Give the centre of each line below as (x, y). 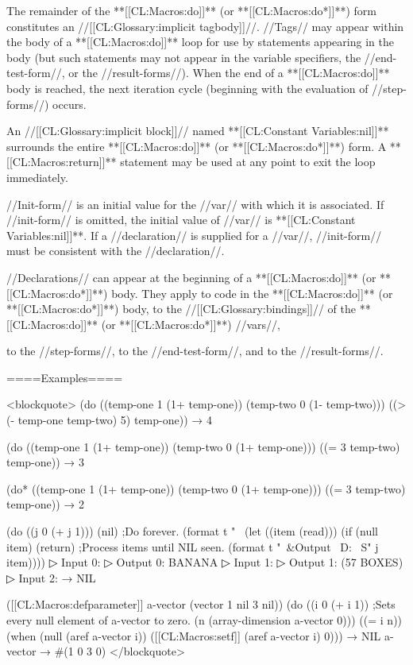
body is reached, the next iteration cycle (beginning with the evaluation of (187, 88)
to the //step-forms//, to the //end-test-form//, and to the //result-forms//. (195, 351)
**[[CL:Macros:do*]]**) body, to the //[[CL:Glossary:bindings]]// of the (181, 309)
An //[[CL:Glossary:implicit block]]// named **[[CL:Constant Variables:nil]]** (198, 131)
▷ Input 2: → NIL (51, 577)
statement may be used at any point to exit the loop (248, 162)
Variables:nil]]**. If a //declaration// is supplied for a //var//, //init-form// (194, 235)
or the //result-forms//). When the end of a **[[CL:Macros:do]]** (229, 73)
